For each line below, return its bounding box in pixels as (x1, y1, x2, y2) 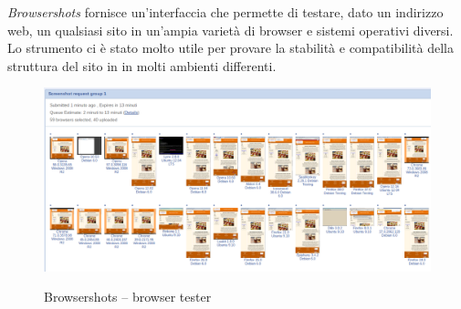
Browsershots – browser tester (44, 287, 212, 306)
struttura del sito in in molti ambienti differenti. (7, 56, 277, 75)
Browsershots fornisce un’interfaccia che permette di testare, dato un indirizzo (7, 3, 444, 21)
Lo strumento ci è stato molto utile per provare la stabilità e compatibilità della (7, 38, 455, 57)
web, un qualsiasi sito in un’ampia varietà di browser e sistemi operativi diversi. (7, 20, 454, 39)
